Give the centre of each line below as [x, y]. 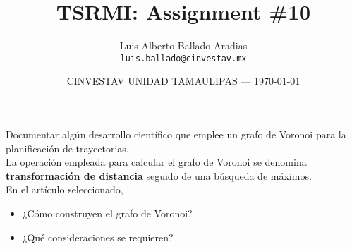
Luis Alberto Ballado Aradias [183, 45]
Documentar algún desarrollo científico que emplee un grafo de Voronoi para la [176, 134]
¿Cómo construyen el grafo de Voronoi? [107, 213]
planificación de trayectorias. [67, 148]
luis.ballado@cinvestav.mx [183, 58]
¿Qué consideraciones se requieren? [98, 237]
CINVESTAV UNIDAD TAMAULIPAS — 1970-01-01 [183, 81]
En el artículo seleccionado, [65, 189]
